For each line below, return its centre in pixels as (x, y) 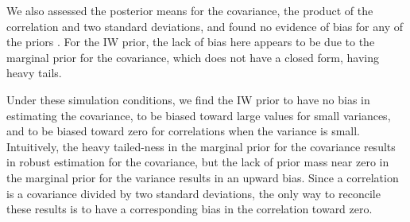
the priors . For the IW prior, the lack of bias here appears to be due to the (191, 42)
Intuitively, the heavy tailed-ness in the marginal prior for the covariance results (201, 146)
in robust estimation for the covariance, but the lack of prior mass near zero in (198, 162)
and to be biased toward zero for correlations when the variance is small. (184, 131)
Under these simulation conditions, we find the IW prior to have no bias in (188, 99)
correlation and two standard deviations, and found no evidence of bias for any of (205, 26)
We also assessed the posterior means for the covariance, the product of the (190, 10)
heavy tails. (34, 73)
